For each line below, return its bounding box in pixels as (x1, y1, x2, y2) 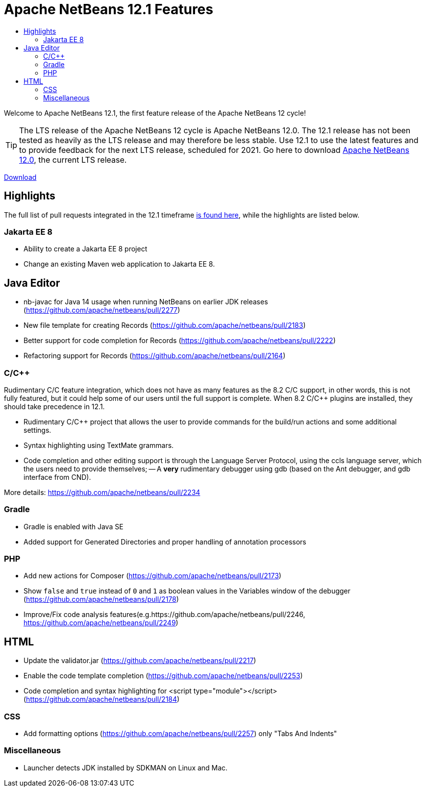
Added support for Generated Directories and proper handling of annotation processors (24, 537, 306, 546)
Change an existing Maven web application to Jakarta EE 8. (24, 260, 215, 269)
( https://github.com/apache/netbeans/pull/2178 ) (24, 595, 179, 604)
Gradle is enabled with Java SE (24, 522, 124, 531)
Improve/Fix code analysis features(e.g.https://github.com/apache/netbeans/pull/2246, (24, 610, 305, 619)
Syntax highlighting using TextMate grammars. (24, 441, 174, 449)
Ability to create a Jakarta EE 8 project (24, 245, 148, 253)
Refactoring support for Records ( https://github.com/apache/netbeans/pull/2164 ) (24, 351, 286, 360)
